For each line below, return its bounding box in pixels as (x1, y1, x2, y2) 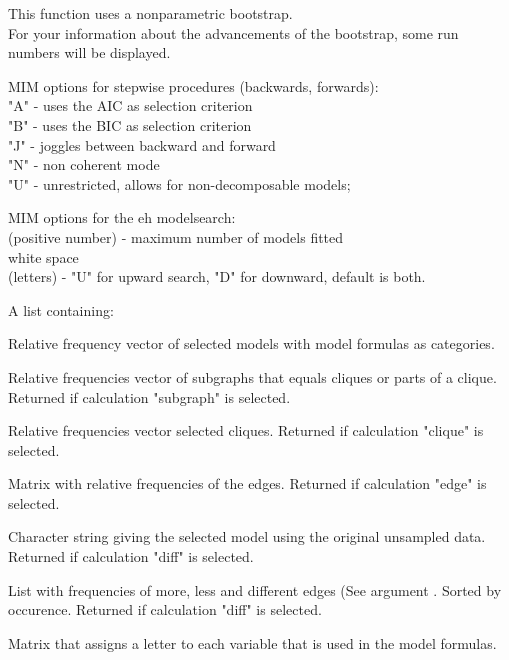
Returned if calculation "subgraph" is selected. (8, 386, 291, 407)
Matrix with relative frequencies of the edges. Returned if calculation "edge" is (8, 473, 487, 494)
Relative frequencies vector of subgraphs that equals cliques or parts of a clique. (8, 366, 497, 387)
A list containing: (8, 299, 114, 320)
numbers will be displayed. (8, 42, 171, 63)
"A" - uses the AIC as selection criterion (8, 95, 253, 116)
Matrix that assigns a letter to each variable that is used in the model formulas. (8, 632, 497, 653)
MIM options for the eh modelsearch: (8, 207, 236, 228)
